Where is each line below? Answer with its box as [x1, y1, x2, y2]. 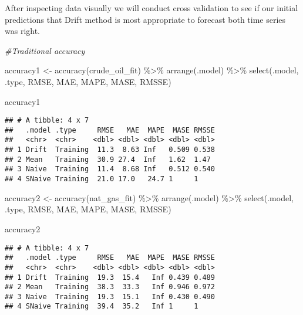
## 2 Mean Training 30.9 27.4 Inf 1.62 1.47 [5, 155, 211, 164]
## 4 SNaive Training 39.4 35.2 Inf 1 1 [5, 302, 198, 311]
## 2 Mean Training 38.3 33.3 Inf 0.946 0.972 [5, 283, 215, 292]
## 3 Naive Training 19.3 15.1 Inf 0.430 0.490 [5, 292, 215, 301]
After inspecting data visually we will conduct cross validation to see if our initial [5, 2, 298, 13]
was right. [5, 25, 41, 37]
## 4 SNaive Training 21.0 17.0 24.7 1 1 [5, 175, 198, 184]
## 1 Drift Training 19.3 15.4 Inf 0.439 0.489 [5, 273, 215, 282]
